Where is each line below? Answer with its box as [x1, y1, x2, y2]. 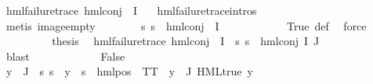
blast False [5, 47, 125, 64]
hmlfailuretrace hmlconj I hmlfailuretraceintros [5, 2, 257, 18]
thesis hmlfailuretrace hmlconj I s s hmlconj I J [52, 33, 320, 49]
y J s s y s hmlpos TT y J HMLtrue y [5, 63, 253, 79]
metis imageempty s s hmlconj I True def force [5, 17, 367, 33]
